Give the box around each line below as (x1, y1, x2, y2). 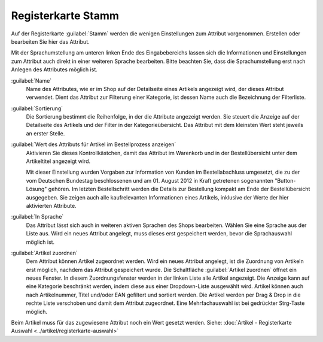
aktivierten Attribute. (26, 202, 77, 209)
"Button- (274, 177, 296, 184)
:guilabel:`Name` (11, 77, 52, 84)
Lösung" (26, 186, 47, 193)
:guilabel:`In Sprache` (11, 213, 64, 220)
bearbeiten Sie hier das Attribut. (11, 38, 90, 45)
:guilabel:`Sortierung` (11, 105, 63, 112)
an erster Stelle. (26, 129, 65, 137)
